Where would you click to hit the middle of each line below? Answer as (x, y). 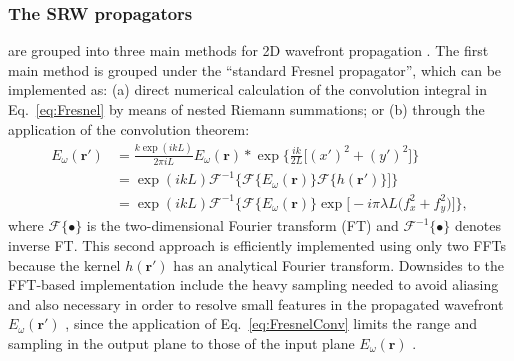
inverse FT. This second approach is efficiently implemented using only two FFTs (257, 244)
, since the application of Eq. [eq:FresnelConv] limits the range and (271, 323)
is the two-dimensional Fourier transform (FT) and (242, 225)
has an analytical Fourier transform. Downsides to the (339, 264)
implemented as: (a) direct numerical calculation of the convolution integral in (247, 89)
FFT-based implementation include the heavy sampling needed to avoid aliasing (253, 284)
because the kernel (64, 264)
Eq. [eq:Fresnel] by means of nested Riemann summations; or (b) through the (246, 109)
